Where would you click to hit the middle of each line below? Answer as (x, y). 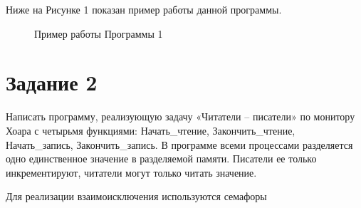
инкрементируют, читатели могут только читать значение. (131, 172)
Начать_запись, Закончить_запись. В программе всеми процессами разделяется (179, 144)
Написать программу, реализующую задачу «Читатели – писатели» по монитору (180, 116)
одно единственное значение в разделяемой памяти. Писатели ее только (161, 158)
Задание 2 (52, 82)
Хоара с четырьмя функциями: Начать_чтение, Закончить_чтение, (151, 130)
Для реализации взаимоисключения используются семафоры (136, 196)
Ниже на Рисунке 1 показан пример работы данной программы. (144, 9)
